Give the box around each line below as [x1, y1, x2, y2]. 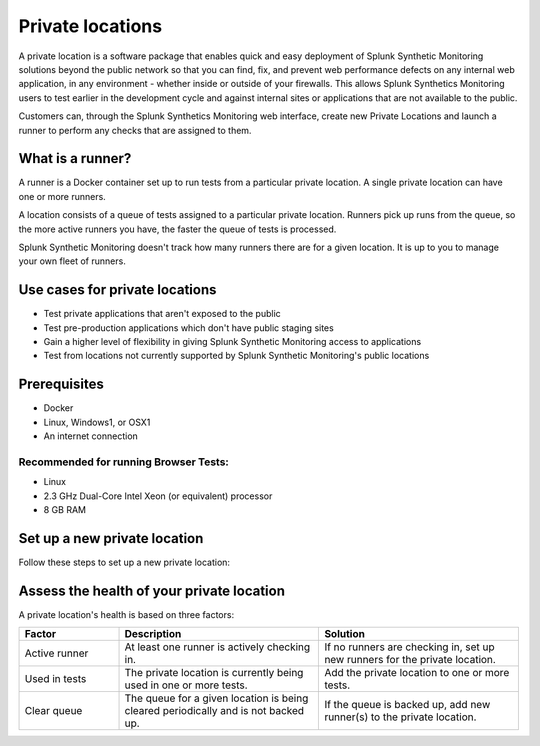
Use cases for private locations [18, 281, 217, 299]
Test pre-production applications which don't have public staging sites [43, 321, 334, 334]
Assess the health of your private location [18, 582, 285, 599]
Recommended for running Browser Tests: [18, 455, 230, 469]
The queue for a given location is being [124, 691, 309, 705]
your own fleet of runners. [18, 255, 127, 267]
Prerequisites [18, 376, 104, 393]
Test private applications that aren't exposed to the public [43, 308, 282, 320]
